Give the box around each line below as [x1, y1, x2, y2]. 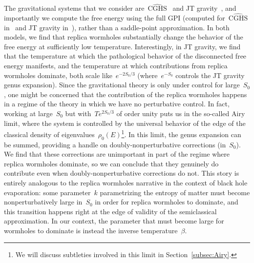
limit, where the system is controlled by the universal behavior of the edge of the [4, 118, 246, 128]
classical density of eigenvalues [4, 129, 95, 139]
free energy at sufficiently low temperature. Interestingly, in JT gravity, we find [4, 41, 241, 51]
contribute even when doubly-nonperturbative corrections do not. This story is [4, 168, 239, 178]
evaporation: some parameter [4, 187, 91, 197]
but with [65, 108, 91, 118]
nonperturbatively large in [4, 197, 83, 207]
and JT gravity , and [172, 3, 236, 13]
